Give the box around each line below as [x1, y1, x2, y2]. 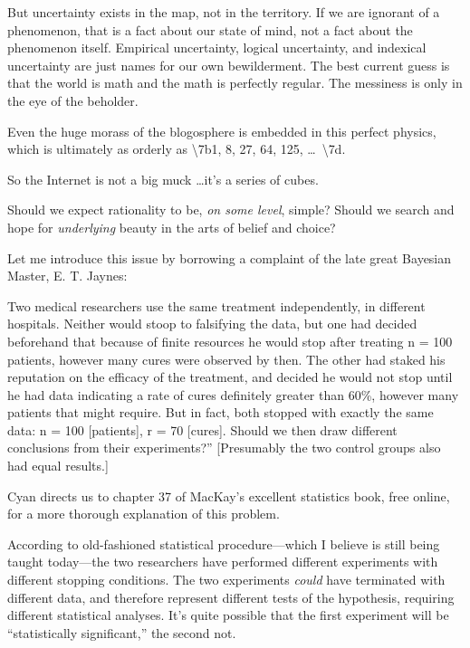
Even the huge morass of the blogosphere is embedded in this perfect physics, [7, 121, 436, 140]
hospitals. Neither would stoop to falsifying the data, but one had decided [7, 314, 417, 333]
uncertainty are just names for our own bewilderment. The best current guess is [7, 55, 450, 74]
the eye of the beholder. [7, 91, 139, 110]
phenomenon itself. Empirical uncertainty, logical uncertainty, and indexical [7, 38, 427, 57]
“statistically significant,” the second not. [7, 623, 236, 642]
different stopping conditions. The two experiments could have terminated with [7, 570, 446, 589]
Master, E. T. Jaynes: [7, 266, 128, 285]
